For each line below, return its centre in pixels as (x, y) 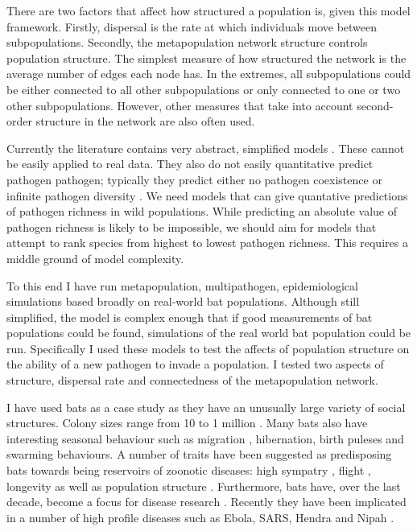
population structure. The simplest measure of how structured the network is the (206, 58)
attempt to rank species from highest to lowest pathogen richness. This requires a (207, 243)
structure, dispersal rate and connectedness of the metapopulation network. (192, 380)
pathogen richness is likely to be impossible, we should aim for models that (192, 226)
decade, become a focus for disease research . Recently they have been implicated (206, 502)
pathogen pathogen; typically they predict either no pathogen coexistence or (194, 179)
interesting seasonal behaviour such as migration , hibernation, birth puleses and (205, 438)
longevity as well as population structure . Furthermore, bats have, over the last (204, 486)
